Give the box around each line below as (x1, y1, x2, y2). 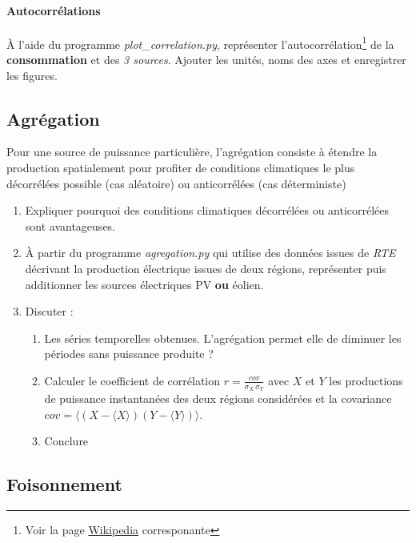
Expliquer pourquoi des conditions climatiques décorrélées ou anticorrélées (25, 202, 390, 219)
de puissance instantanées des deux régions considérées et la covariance (44, 390, 392, 407)
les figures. (6, 66, 58, 83)
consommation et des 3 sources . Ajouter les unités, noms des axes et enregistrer (6, 51, 406, 68)
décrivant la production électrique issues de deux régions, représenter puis (25, 260, 386, 276)
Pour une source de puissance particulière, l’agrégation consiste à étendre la (6, 143, 378, 160)
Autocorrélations (6, 2, 101, 18)
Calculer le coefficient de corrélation (44, 372, 221, 388)
